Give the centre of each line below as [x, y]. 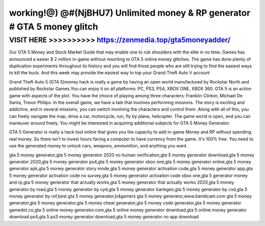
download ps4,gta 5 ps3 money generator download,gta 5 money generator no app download [104, 217]
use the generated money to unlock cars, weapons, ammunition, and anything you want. [98, 146]
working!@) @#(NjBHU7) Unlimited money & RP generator [130, 13]
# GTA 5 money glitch [53, 27]
